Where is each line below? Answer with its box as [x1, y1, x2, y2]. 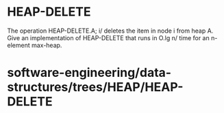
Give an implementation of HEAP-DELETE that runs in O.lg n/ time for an [7, 33, 210, 42]
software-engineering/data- [7, 65, 172, 80]
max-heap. [31, 41, 62, 49]
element [7, 41, 30, 49]
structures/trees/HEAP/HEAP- [7, 80, 184, 95]
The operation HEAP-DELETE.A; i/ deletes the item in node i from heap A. [7, 27, 214, 35]
